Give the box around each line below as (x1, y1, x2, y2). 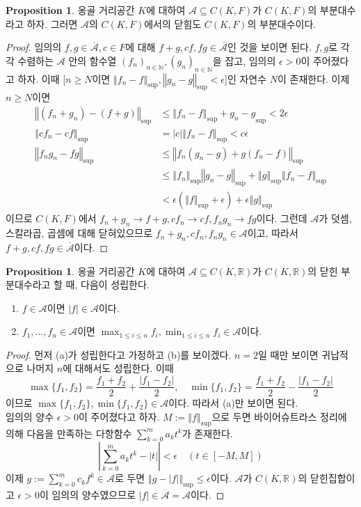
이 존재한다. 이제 (277, 71, 350, 86)
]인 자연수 (224, 71, 267, 86)
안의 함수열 (68, 53, 117, 68)
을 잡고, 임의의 (212, 53, 276, 68)
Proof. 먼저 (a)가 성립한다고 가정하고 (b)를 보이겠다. (6, 347, 232, 361)
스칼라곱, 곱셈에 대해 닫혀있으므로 (6, 226, 153, 240)
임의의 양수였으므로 (51, 487, 136, 502)
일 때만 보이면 (258, 347, 319, 361)
